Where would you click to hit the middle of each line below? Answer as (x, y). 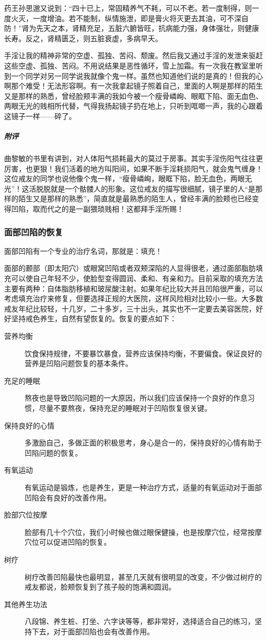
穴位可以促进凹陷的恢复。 (68, 542)
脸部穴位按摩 (26, 515)
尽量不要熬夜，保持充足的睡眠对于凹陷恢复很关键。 (125, 408)
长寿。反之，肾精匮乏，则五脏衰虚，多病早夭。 (83, 38)
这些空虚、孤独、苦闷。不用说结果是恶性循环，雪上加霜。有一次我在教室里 (130, 65)
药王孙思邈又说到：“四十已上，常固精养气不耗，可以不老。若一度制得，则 (128, 8)
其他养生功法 (26, 604)
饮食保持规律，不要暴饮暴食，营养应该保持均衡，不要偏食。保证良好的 (143, 353)
